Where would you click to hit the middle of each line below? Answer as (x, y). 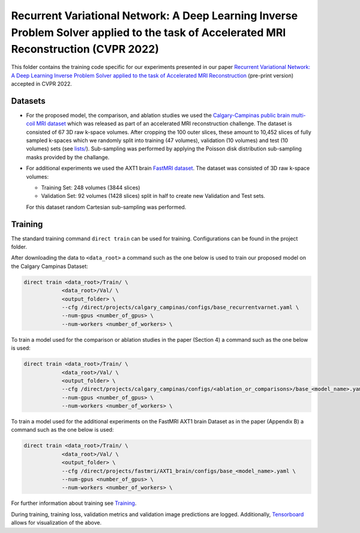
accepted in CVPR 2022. (41, 83)
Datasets (28, 101)
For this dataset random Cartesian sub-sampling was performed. (106, 207)
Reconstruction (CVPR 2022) (85, 49)
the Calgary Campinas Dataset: (49, 266)
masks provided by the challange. (68, 157)
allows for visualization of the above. (56, 523)
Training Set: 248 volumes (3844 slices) (91, 187)
